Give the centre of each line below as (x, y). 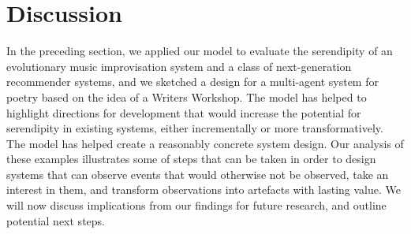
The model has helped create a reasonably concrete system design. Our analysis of (205, 143)
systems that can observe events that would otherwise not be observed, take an (198, 174)
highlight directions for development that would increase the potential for (184, 112)
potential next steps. (56, 220)
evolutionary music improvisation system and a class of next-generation (179, 66)
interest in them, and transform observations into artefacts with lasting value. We (204, 189)
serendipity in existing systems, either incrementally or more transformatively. (195, 128)
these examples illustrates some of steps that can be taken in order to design (191, 159)
